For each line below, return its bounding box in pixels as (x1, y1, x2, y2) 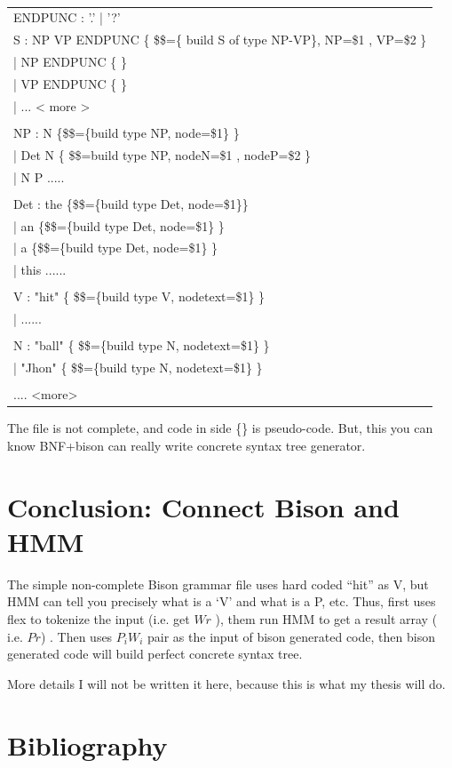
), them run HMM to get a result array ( (215, 609, 438, 628)
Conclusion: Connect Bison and (7, 488, 400, 524)
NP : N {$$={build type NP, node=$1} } (13, 123, 240, 141)
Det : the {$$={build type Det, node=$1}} (13, 194, 249, 212)
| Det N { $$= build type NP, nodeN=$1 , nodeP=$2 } (13, 145, 312, 164)
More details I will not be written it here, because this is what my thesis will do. (7, 674, 446, 692)
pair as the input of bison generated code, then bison (147, 627, 435, 645)
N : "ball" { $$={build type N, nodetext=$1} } (13, 336, 270, 355)
